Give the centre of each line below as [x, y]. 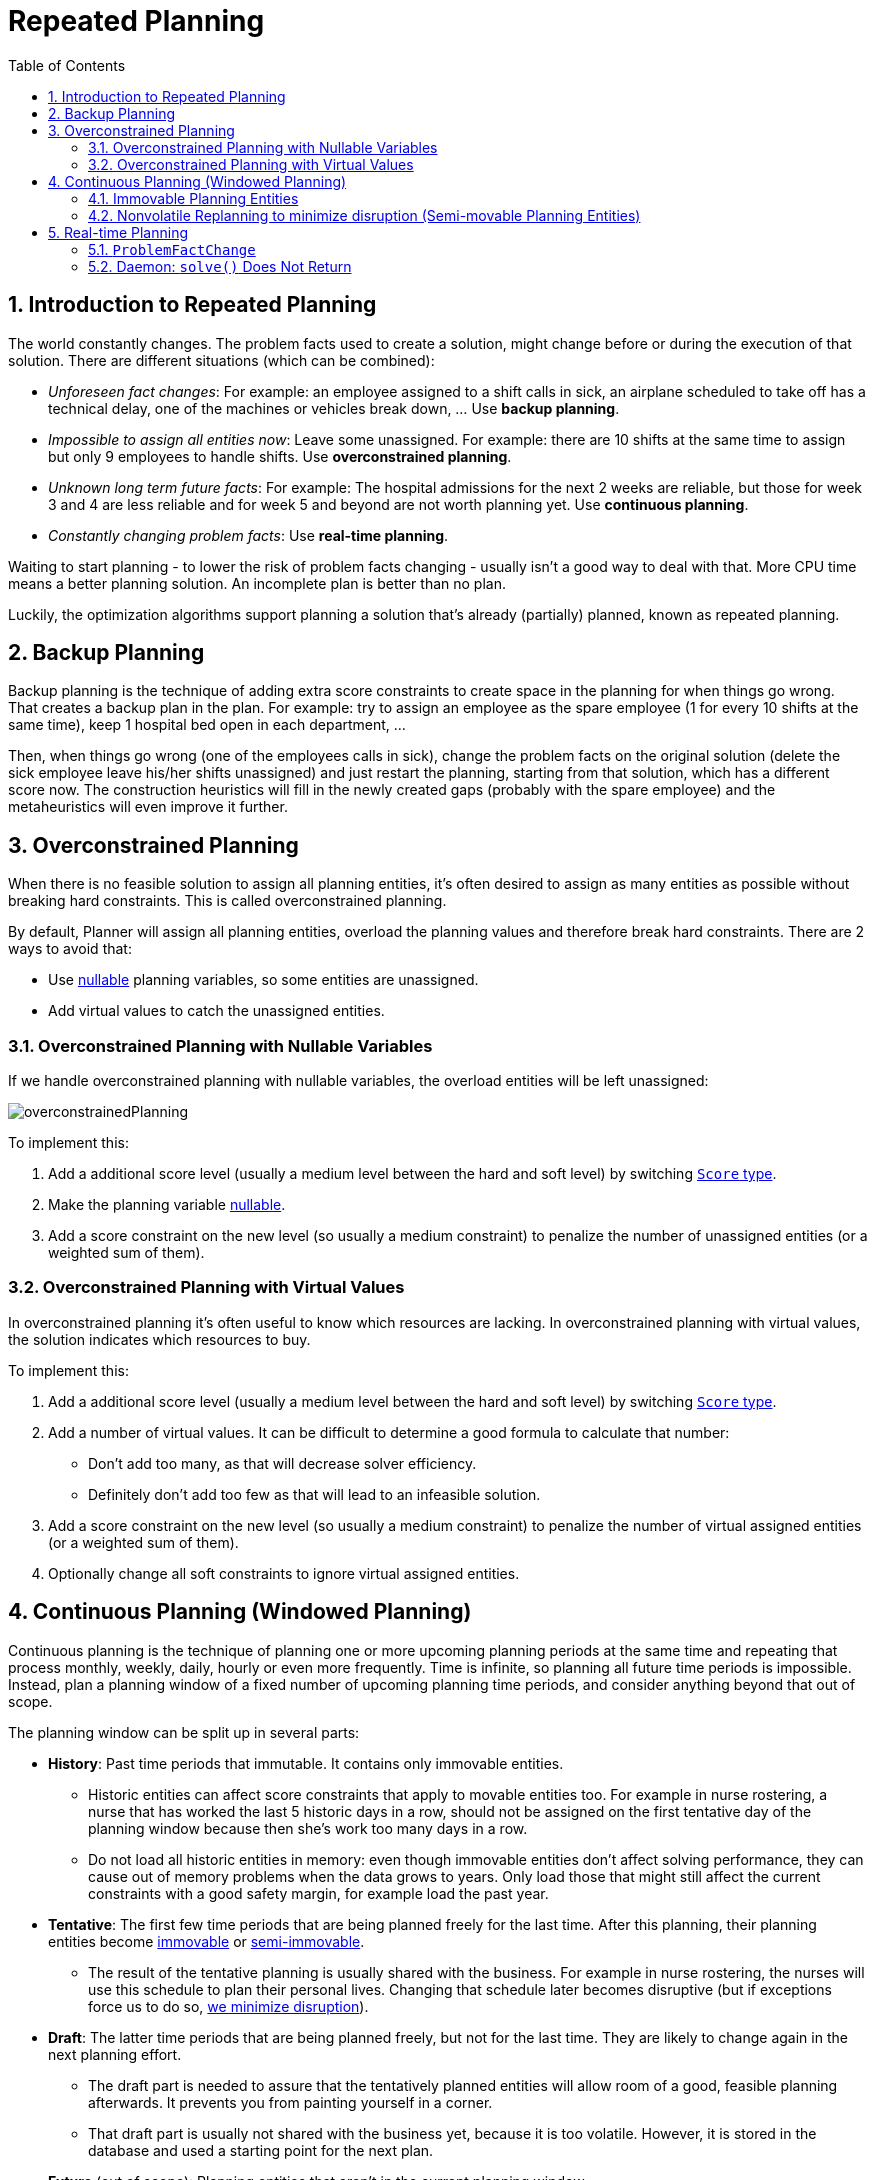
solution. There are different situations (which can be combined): [221, 360]
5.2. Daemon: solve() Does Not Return [220, 266]
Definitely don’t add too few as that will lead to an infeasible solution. [314, 1494]
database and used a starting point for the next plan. [261, 2150]
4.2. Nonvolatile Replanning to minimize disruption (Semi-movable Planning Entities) [364, 215]
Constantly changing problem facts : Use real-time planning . [248, 535]
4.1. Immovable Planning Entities [193, 198]
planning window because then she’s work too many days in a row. [308, 1828]
